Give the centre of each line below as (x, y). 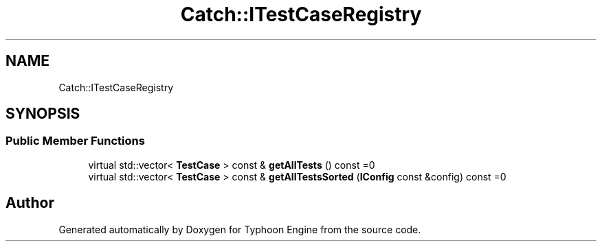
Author (30, 203)
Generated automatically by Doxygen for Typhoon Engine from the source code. (240, 229)
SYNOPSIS (43, 114)
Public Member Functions (75, 141)
